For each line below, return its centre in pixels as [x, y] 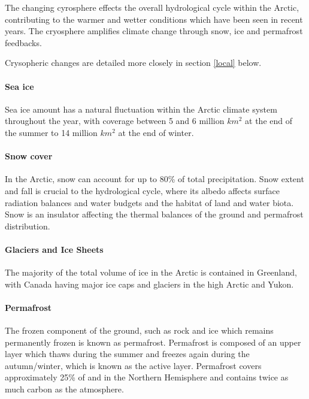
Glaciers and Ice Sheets [54, 249]
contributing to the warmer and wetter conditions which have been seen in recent [154, 19]
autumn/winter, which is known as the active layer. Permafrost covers [133, 365]
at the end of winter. [156, 132]
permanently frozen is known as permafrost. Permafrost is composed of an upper [153, 342]
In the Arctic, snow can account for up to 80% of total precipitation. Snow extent [154, 179]
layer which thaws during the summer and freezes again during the [127, 354]
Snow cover [29, 156]
